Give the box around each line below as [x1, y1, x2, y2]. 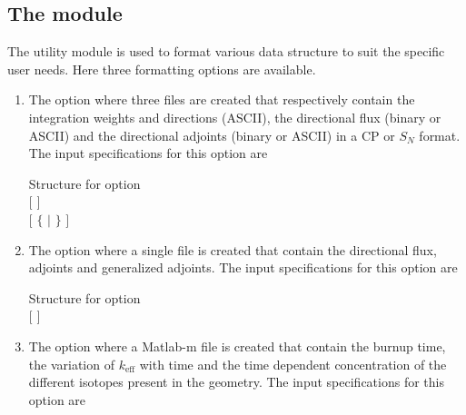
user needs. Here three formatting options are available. [7, 59, 316, 78]
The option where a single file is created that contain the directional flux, [28, 240, 437, 259]
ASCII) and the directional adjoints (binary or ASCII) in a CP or [28, 125, 395, 144]
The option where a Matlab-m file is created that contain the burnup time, [28, 336, 446, 355]
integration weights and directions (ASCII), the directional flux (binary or [28, 107, 441, 126]
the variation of [28, 354, 114, 373]
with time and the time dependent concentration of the [139, 354, 447, 373]
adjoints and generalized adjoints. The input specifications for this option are [28, 258, 458, 277]
